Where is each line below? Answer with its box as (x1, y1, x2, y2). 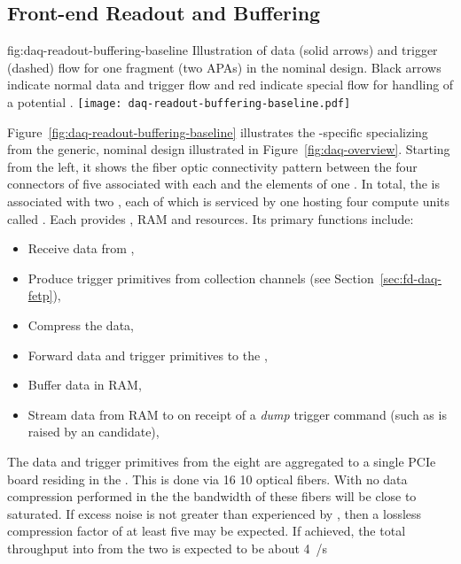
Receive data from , (27, 239, 135, 258)
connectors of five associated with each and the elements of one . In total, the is (7, 174, 441, 193)
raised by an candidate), (27, 422, 160, 441)
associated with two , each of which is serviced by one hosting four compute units (7, 192, 450, 211)
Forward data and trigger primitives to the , (27, 345, 268, 364)
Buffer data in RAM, (27, 375, 142, 394)
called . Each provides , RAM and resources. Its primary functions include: (7, 209, 414, 228)
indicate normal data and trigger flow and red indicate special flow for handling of (7, 75, 454, 94)
